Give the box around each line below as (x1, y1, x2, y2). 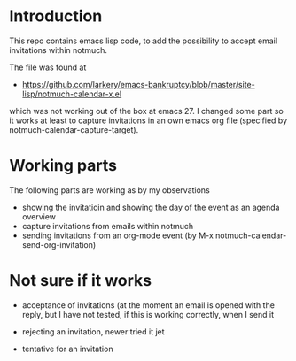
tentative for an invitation (21, 343, 113, 354)
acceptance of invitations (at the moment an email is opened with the (21, 299, 275, 311)
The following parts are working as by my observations (9, 184, 210, 196)
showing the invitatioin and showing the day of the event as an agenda (21, 202, 280, 212)
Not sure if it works (9, 271, 152, 291)
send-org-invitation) (21, 239, 97, 250)
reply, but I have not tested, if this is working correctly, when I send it (21, 309, 275, 319)
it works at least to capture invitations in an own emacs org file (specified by (9, 115, 288, 126)
